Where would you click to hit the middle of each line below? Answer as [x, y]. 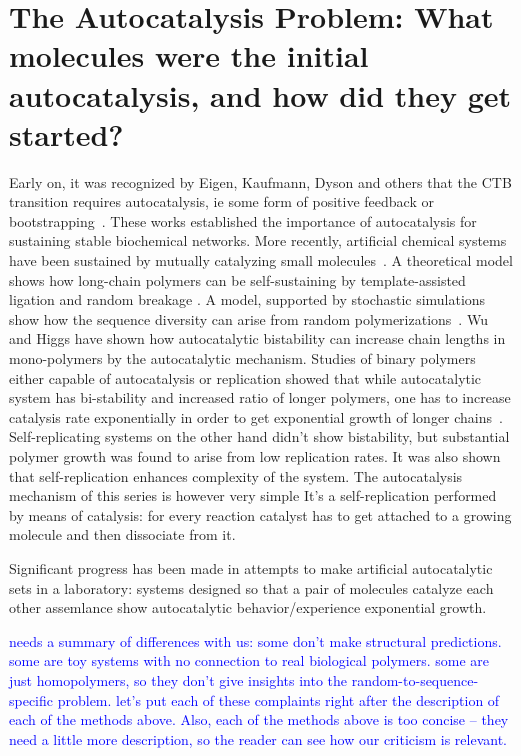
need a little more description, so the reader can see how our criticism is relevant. [258, 738]
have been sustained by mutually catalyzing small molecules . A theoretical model [261, 260]
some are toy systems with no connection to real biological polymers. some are [249, 660]
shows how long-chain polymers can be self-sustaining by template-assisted [237, 279]
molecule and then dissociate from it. [122, 534]
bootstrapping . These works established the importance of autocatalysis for [243, 220]
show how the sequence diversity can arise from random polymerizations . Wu [248, 318]
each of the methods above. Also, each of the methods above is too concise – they [259, 719]
